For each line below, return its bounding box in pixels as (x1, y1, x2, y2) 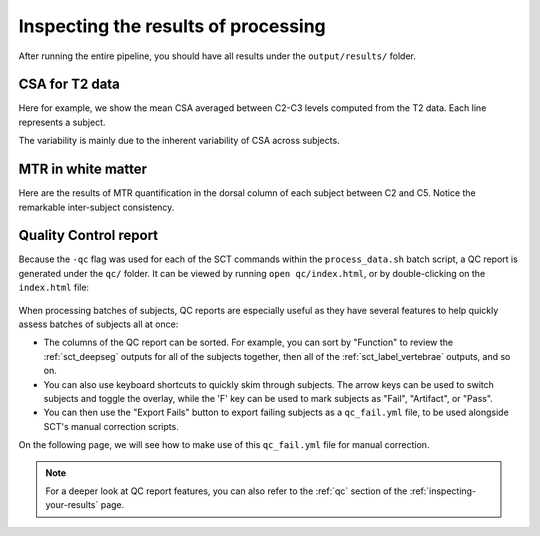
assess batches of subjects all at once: (18, 318, 179, 330)
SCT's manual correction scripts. (43, 420, 179, 432)
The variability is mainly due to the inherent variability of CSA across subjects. (18, 135, 340, 147)
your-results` (45, 499, 99, 511)
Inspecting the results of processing (18, 15, 327, 37)
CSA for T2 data (18, 76, 120, 93)
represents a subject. (18, 116, 106, 128)
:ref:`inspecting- (409, 485, 477, 497)
